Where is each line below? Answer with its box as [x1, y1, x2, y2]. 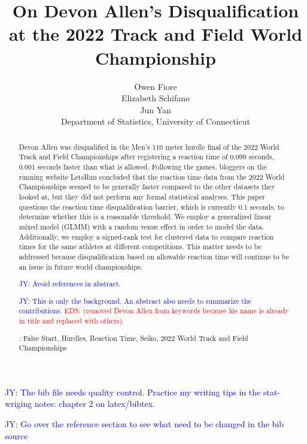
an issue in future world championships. [19, 261, 142, 271]
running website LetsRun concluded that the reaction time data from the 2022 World [19, 171, 285, 182]
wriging [5, 397, 32, 410]
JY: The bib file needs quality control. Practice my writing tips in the [5, 385, 261, 398]
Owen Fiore [134, 80, 177, 92]
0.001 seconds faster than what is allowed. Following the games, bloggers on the [19, 161, 267, 171]
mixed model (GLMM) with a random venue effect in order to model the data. [19, 221, 265, 231]
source [5, 429, 28, 442]
